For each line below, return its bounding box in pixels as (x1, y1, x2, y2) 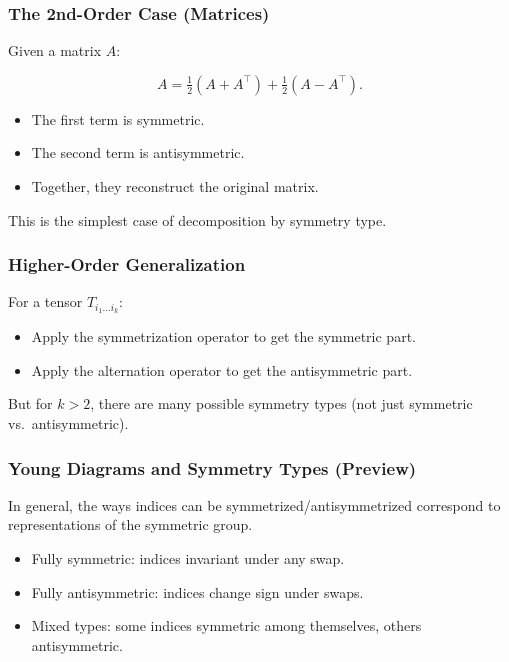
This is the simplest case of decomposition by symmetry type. (8, 209, 387, 230)
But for (8, 393, 53, 414)
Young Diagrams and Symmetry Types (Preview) (8, 455, 417, 480)
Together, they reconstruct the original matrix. (31, 176, 319, 196)
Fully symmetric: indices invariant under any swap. (31, 548, 345, 569)
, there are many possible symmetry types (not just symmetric (90, 393, 473, 414)
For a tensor (8, 291, 83, 312)
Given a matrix (8, 40, 102, 61)
